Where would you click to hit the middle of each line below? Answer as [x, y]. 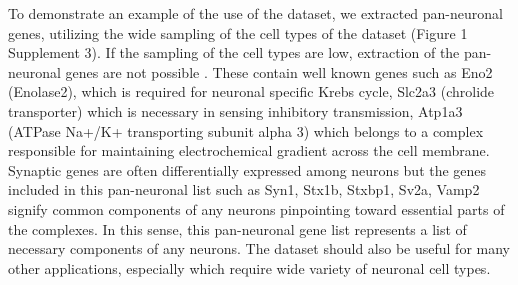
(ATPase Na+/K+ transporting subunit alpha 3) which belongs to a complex [246, 130]
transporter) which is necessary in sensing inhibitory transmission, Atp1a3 [235, 110]
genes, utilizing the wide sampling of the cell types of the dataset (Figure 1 [238, 32]
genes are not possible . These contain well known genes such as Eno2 [279, 71]
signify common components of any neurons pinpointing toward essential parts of [256, 208]
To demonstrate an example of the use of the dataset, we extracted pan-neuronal [255, 13]
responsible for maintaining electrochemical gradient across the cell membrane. [249, 150]
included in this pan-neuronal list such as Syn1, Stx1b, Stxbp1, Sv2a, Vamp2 [244, 189]
